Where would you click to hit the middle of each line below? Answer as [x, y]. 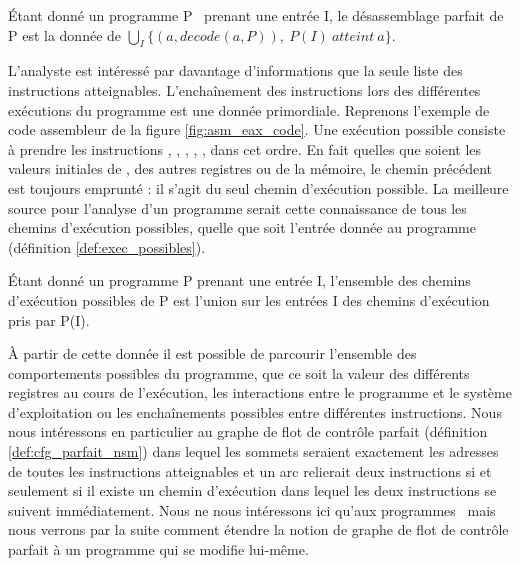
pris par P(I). [49, 319]
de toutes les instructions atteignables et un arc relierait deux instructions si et [250, 470]
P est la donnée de [65, 34]
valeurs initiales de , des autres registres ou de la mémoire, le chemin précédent [250, 168]
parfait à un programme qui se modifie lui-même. [158, 549]
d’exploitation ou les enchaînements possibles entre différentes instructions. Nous [255, 411]
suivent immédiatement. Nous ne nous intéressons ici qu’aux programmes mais [252, 509]
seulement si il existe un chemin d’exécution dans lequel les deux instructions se [252, 490]
